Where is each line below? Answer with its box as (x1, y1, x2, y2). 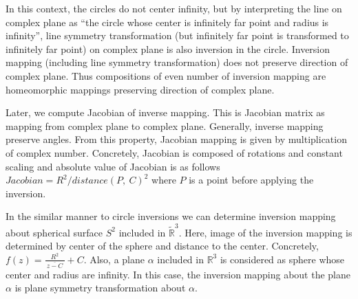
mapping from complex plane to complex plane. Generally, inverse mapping (6, 118, 324, 133)
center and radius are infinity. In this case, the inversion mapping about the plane (6, 267, 351, 281)
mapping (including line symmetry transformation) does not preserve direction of (6, 55, 348, 69)
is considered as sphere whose (220, 252, 345, 266)
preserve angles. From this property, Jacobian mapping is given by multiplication (6, 132, 347, 146)
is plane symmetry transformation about (14, 280, 186, 295)
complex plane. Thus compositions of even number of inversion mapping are (6, 68, 326, 82)
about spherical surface (6, 225, 103, 239)
